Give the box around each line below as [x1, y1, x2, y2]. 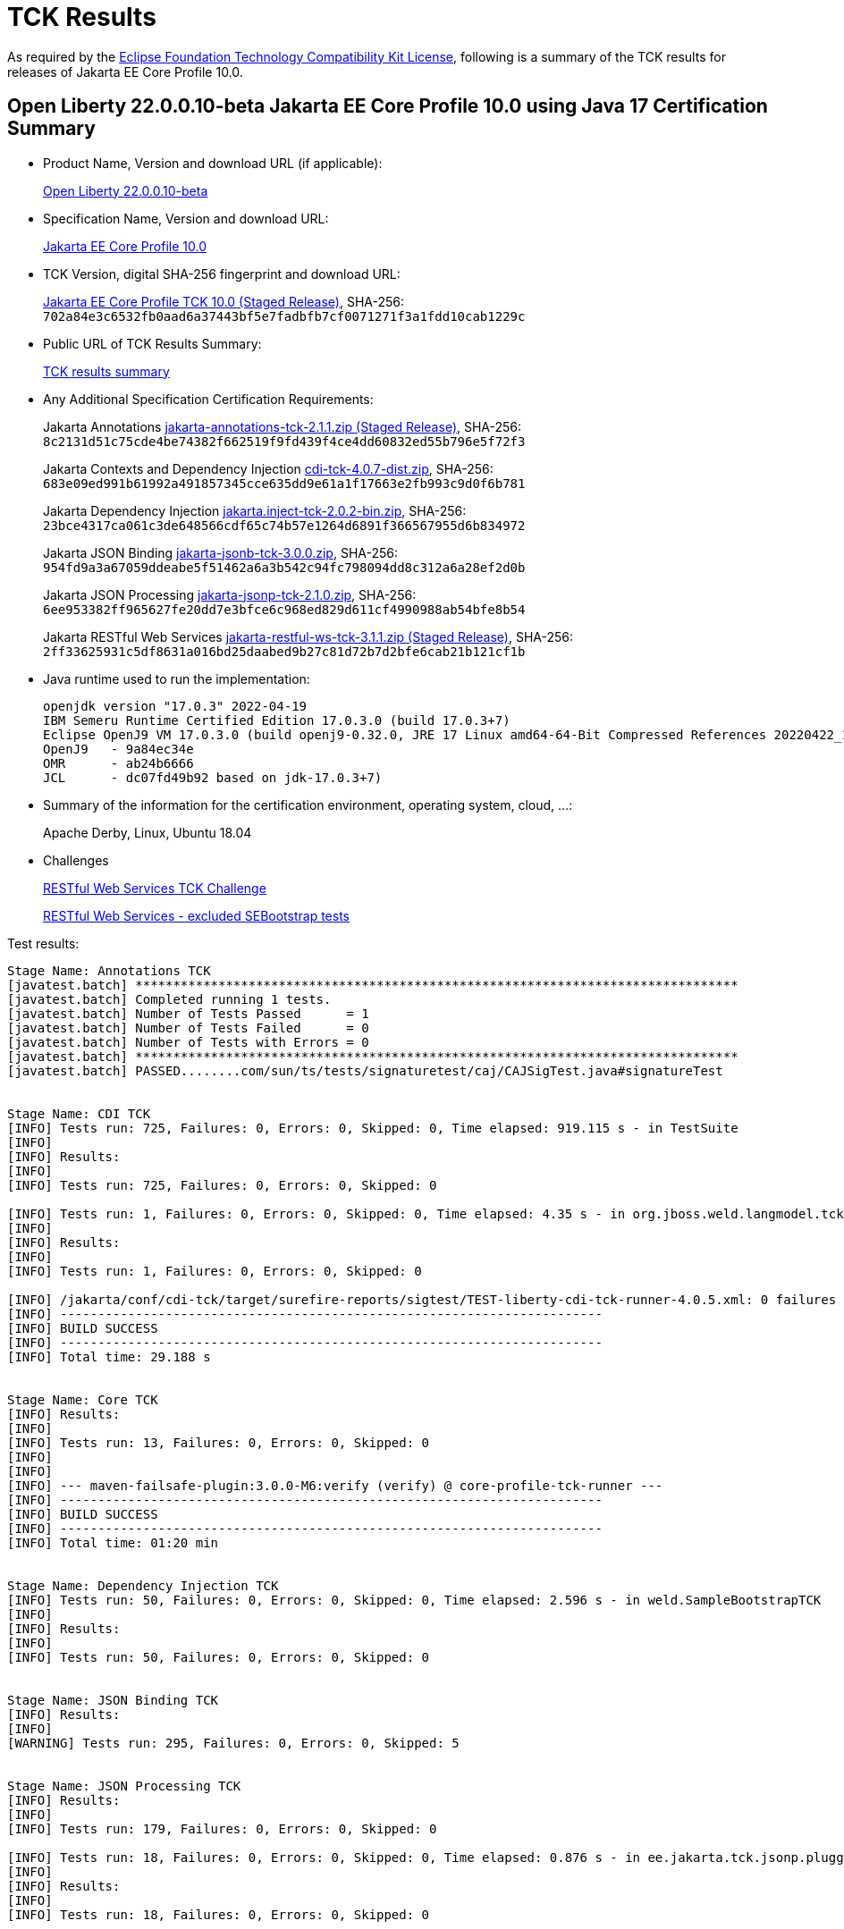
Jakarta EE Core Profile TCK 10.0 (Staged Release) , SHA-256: [43, 293, 405, 309]
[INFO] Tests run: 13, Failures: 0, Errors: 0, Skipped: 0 [7, 1435, 430, 1450]
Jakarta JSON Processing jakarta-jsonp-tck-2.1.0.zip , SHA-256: [43, 586, 417, 602]
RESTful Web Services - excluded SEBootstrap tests [43, 907, 350, 923]
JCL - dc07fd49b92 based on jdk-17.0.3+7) [43, 770, 383, 785]
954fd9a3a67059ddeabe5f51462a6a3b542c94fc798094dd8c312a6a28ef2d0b [43, 560, 526, 575]
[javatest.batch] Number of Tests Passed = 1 [7, 1006, 369, 1021]
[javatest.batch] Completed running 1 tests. [7, 991, 332, 1007]
